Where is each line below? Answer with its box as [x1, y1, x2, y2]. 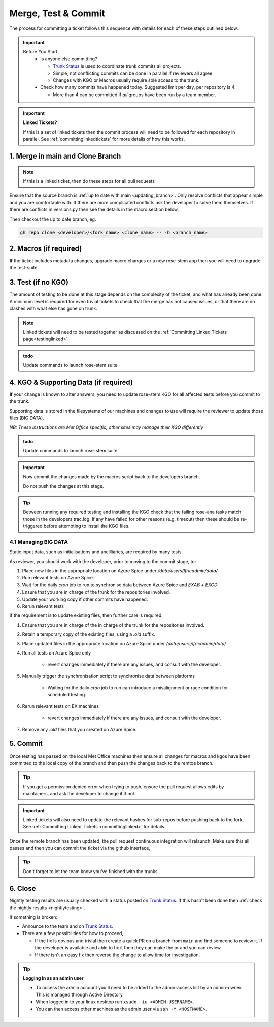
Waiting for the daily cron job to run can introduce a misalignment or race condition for [47, 684, 228, 691]
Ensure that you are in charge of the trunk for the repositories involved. [22, 589, 170, 595]
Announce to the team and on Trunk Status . [22, 923, 114, 929]
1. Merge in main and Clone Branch [9, 152, 121, 161]
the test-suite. [9, 265, 39, 271]
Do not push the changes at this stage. [23, 483, 104, 489]
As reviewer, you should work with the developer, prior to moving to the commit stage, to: [9, 558, 196, 564]
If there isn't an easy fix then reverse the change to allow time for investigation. [35, 952, 200, 958]
